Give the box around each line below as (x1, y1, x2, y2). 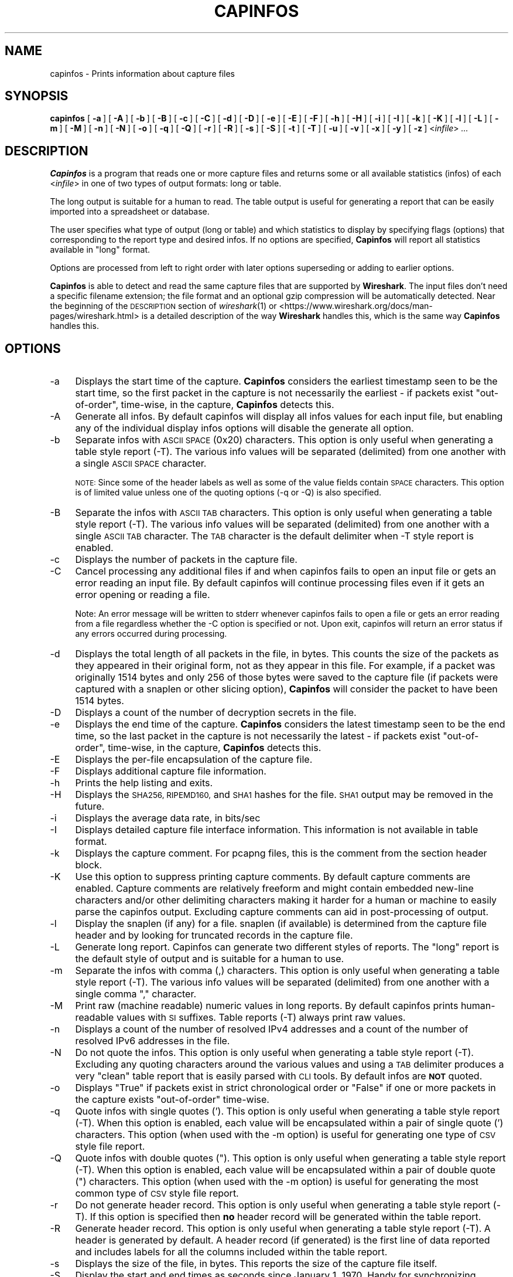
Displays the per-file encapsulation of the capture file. (75, 753, 313, 766)
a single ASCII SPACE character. (75, 457, 207, 470)
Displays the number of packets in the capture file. (75, 553, 297, 566)
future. (75, 800, 105, 813)
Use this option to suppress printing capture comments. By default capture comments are (75, 871, 471, 883)
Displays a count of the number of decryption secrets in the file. (75, 707, 357, 719)
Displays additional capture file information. (75, 765, 266, 777)
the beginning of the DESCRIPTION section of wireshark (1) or (50, 301, 277, 311)
